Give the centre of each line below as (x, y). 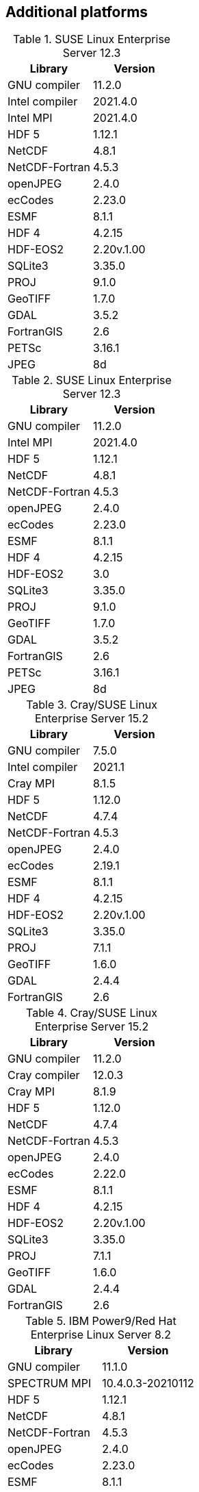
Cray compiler (44, 1075)
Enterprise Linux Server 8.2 (101, 1335)
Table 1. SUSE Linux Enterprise (92, 39)
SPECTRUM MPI (50, 1383)
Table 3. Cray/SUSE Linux (92, 705)
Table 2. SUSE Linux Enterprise (92, 380)
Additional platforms (77, 12)
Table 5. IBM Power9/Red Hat (101, 1321)
